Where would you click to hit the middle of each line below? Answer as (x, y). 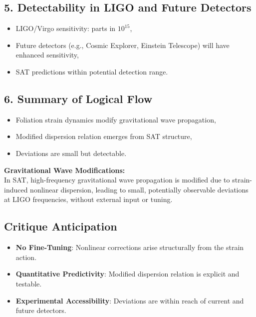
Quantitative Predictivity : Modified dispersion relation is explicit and (128, 274)
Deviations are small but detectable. (71, 153)
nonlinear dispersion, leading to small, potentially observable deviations (139, 189)
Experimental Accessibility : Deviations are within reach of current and (130, 300)
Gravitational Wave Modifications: (65, 170)
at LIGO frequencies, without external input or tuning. (88, 199)
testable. (29, 283)
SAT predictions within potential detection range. (92, 71)
